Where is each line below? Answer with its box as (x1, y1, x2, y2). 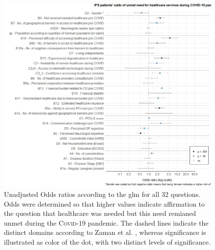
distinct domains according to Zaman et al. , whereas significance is (4, 227, 206, 237)
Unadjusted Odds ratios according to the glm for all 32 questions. (4, 189, 200, 199)
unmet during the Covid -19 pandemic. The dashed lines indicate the (4, 217, 209, 228)
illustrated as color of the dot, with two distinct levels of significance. (4, 236, 211, 247)
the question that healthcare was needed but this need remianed (4, 208, 196, 218)
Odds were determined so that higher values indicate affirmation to (4, 198, 205, 209)
